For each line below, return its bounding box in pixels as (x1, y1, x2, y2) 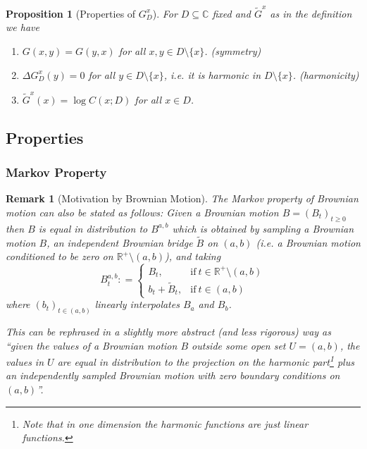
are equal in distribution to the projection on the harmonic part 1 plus (57, 352, 354, 369)
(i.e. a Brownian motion (256, 235, 361, 250)
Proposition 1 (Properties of (6, 6, 136, 20)
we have (6, 20, 39, 35)
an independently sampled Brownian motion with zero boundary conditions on (6, 368, 340, 383)
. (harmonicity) (292, 67, 359, 82)
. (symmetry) (204, 43, 261, 58)
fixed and (212, 6, 251, 20)
